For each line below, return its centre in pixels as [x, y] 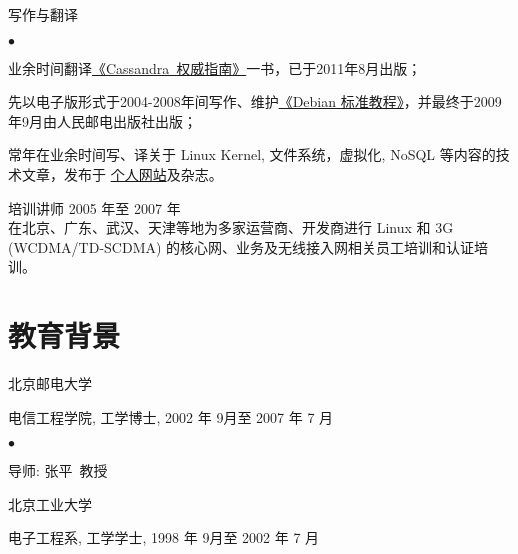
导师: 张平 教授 [58, 470]
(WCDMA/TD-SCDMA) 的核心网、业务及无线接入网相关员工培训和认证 [241, 246]
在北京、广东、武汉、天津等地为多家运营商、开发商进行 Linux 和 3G [231, 227]
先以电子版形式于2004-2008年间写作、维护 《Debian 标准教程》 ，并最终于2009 [255, 101]
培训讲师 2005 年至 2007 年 [94, 207]
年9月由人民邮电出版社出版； [102, 120]
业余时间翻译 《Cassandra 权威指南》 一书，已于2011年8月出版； [215, 67]
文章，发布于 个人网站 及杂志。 [122, 173]
